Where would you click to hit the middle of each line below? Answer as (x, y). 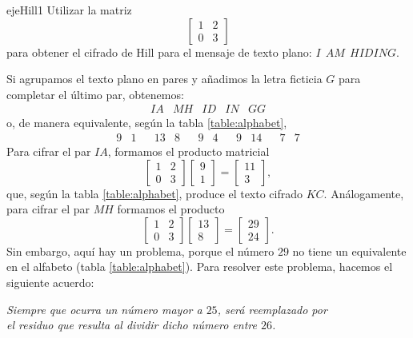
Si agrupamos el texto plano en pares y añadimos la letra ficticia (164, 79)
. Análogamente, (364, 193)
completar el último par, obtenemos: (95, 94)
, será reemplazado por (272, 309)
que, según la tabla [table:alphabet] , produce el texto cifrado (155, 193)
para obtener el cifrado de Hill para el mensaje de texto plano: (159, 52)
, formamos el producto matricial (188, 151)
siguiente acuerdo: (50, 282)
